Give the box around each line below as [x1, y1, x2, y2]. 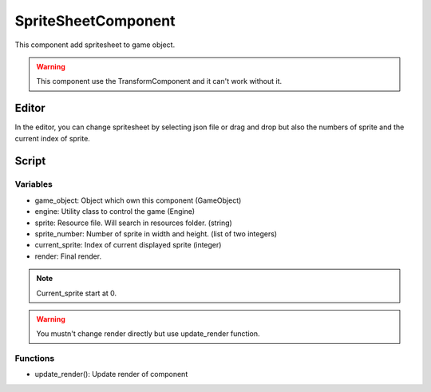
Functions [14, 353, 55, 364]
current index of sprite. [14, 133, 91, 143]
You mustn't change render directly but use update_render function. [36, 329, 260, 339]
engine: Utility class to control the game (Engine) [34, 207, 196, 216]
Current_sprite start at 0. [36, 288, 117, 298]
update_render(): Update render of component [34, 370, 188, 379]
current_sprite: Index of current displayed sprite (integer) [34, 240, 222, 250]
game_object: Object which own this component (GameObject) [34, 196, 242, 205]
